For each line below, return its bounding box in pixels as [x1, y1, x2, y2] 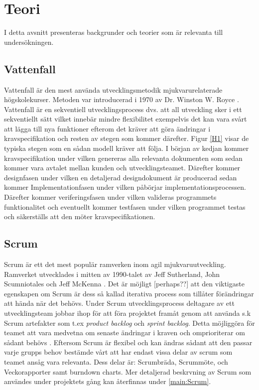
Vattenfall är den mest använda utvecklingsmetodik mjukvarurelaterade [4, 84, 223, 95]
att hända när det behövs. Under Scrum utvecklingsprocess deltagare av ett [4, 298, 235, 308]
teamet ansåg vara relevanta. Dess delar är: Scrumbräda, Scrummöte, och [4, 356, 228, 367]
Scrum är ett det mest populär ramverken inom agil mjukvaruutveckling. [4, 259, 226, 269]
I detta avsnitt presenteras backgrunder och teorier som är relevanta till [4, 27, 223, 37]
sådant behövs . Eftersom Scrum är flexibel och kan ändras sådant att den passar [4, 337, 253, 347]
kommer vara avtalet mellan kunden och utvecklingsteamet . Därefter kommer [4, 162, 241, 173]
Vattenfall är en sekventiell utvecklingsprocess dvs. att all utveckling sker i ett [4, 104, 242, 114]
